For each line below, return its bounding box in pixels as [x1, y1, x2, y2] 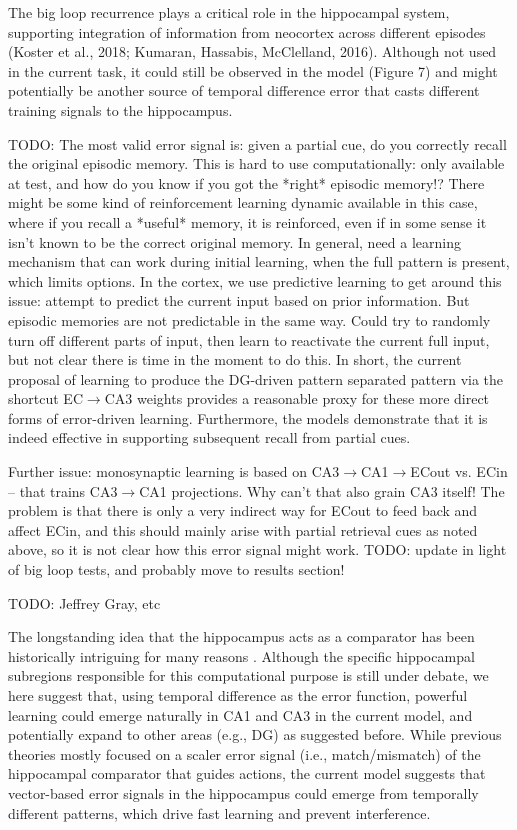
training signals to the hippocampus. [8, 99, 233, 120]
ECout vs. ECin [410, 461, 508, 482]
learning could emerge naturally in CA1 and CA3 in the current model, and [8, 704, 473, 725]
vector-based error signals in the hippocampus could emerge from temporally [8, 782, 479, 803]
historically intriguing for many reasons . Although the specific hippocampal [8, 645, 475, 666]
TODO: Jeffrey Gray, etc [8, 592, 161, 613]
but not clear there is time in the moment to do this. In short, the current [8, 349, 462, 370]
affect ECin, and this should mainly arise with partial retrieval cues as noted [8, 519, 478, 540]
